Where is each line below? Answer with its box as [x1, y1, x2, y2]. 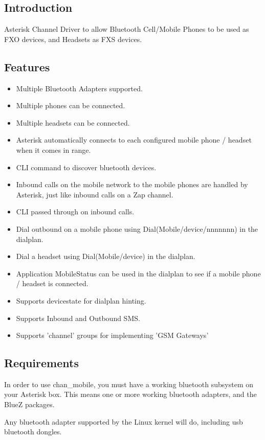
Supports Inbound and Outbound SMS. [16, 312, 140, 323]
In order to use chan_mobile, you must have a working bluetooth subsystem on [4, 378, 253, 389]
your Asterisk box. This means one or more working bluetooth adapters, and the [4, 389, 257, 399]
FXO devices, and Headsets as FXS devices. [4, 33, 142, 44]
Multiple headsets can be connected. [16, 117, 130, 128]
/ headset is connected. [16, 278, 89, 289]
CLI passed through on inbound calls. [16, 206, 135, 217]
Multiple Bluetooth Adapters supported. [16, 83, 143, 93]
